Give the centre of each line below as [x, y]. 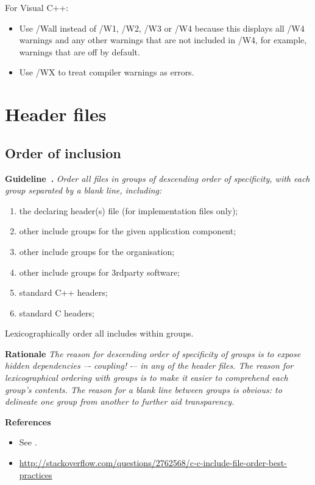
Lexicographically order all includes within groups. [99, 333]
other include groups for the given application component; [128, 231]
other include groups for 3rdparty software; [100, 272]
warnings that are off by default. [80, 51]
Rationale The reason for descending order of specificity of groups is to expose [153, 353]
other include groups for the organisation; [97, 251]
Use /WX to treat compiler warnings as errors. [107, 72]
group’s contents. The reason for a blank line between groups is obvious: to [143, 389]
